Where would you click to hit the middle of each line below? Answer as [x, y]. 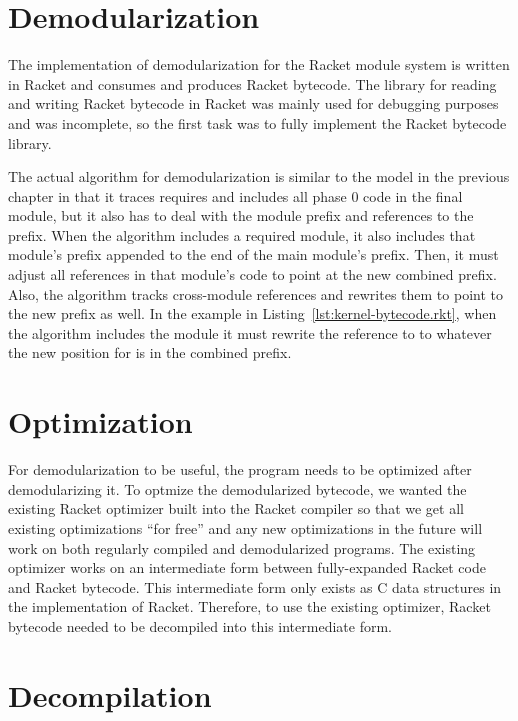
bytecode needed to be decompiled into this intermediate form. [200, 625]
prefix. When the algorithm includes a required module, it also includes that [242, 234]
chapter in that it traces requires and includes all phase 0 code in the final [235, 195]
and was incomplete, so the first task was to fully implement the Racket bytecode [257, 122]
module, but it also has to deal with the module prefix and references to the [241, 215]
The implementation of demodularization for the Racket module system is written [259, 64]
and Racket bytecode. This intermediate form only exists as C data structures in [255, 586]
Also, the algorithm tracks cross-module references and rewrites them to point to [255, 293]
